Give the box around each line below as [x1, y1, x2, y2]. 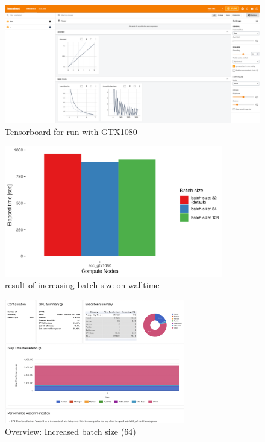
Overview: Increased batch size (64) [5, 425, 136, 438]
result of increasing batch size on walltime [5, 279, 160, 291]
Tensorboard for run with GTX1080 [5, 125, 137, 137]
